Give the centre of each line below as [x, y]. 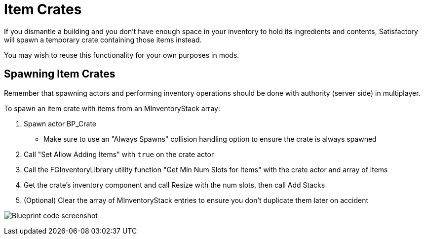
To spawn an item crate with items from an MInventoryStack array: [112, 108]
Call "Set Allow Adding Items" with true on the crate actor [119, 154]
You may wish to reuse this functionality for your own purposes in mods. [122, 55]
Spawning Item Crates [60, 74]
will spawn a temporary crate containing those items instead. [103, 40]
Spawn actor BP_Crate [60, 123]
